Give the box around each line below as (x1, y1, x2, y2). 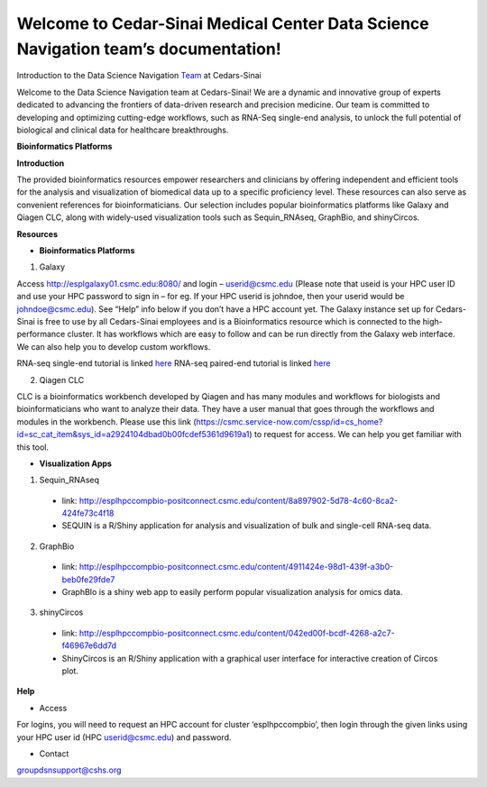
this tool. (16, 442, 50, 453)
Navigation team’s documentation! (16, 39, 281, 59)
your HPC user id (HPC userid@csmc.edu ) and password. (16, 731, 232, 743)
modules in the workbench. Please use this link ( (16, 416, 198, 427)
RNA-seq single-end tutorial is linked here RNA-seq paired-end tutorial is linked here (16, 358, 331, 369)
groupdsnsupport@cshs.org (16, 764, 122, 775)
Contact (39, 748, 69, 759)
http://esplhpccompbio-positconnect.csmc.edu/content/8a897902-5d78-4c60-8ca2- (78, 495, 399, 506)
